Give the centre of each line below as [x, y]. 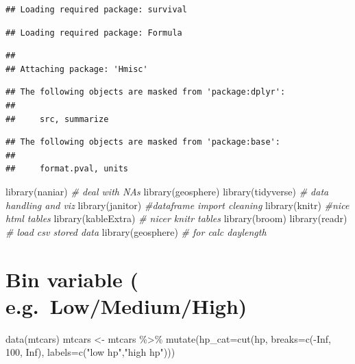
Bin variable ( [72, 279]
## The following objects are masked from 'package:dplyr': [146, 92]
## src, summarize [57, 119]
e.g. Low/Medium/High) [126, 305]
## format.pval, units [67, 169]
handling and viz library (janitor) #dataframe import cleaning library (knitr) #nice [177, 205]
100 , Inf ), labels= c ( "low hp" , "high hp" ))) [90, 352]
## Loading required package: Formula [94, 33]
